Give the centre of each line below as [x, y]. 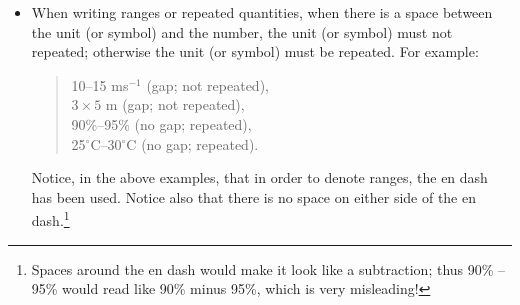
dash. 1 [50, 218]
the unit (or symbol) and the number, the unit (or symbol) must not [242, 31]
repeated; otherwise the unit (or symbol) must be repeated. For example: [255, 51]
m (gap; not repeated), [175, 104]
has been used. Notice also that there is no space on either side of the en [254, 196]
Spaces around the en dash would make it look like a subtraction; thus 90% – [268, 268]
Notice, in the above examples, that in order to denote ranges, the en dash [259, 177]
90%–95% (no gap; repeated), [161, 123]
